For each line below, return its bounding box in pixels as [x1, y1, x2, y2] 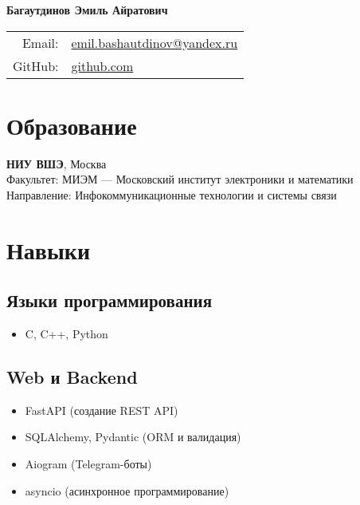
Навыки [6, 233, 91, 266]
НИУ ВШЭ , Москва [6, 155, 107, 172]
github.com [71, 56, 134, 75]
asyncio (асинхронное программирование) [25, 482, 229, 499]
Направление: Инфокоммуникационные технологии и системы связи [6, 186, 337, 203]
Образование [6, 108, 137, 141]
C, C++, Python [25, 325, 108, 342]
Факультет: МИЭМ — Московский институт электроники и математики [6, 171, 354, 187]
